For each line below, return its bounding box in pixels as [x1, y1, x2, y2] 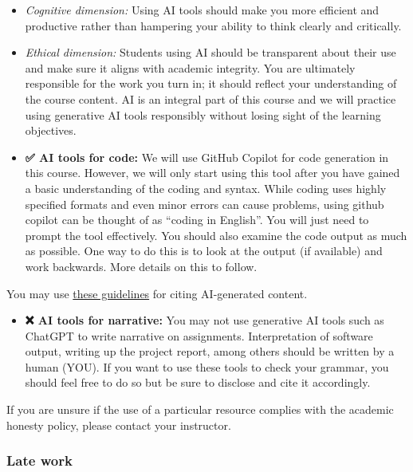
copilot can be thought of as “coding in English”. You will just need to [25, 211, 369, 228]
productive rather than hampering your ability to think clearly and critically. [25, 17, 402, 33]
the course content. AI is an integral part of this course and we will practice [25, 90, 396, 107]
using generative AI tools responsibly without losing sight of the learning [25, 106, 381, 123]
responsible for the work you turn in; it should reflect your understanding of [25, 75, 397, 92]
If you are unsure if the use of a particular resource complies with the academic [6, 401, 394, 418]
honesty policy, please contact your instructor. [6, 416, 231, 433]
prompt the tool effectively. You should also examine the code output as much [25, 226, 407, 243]
